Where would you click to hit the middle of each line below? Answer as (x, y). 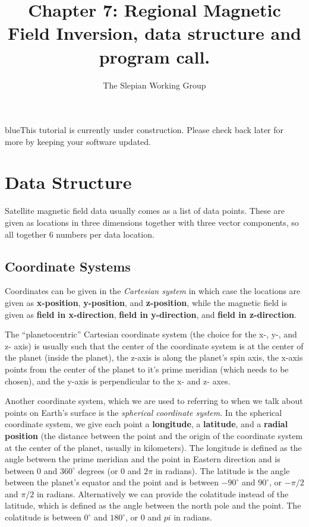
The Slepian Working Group (154, 85)
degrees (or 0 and (110, 470)
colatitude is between (43, 517)
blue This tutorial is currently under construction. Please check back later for (144, 130)
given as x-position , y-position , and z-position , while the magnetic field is (146, 302)
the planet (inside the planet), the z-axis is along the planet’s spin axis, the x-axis (154, 357)
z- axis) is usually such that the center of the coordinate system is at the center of (154, 345)
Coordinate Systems (68, 266)
